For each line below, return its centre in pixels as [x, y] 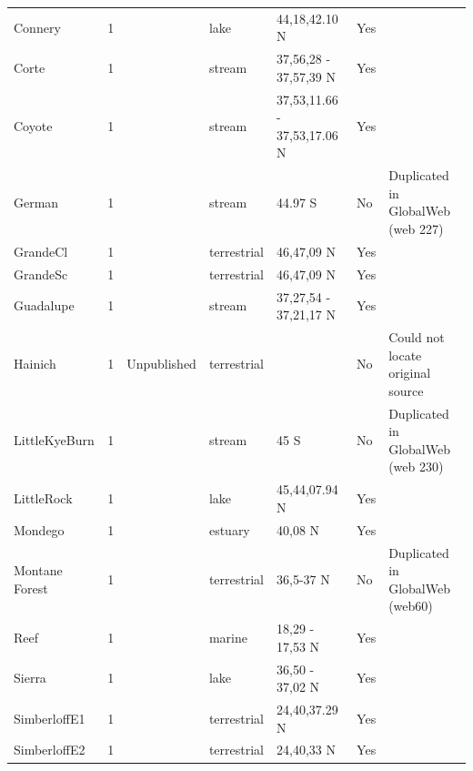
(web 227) [416, 229]
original [410, 373]
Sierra [30, 678]
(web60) [411, 606]
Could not [417, 337]
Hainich [35, 364]
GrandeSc [41, 274]
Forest [31, 588]
